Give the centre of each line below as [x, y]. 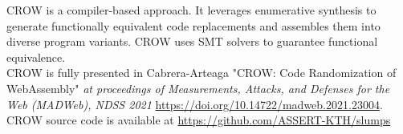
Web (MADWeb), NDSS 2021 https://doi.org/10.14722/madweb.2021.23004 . [195, 104]
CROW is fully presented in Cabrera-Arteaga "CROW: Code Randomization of [201, 73]
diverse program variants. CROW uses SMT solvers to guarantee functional [192, 41]
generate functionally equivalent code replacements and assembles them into [193, 25]
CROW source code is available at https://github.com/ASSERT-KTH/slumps [199, 120]
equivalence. [36, 57]
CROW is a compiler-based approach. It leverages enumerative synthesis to [191, 10]
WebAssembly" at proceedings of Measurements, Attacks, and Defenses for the [198, 88]
